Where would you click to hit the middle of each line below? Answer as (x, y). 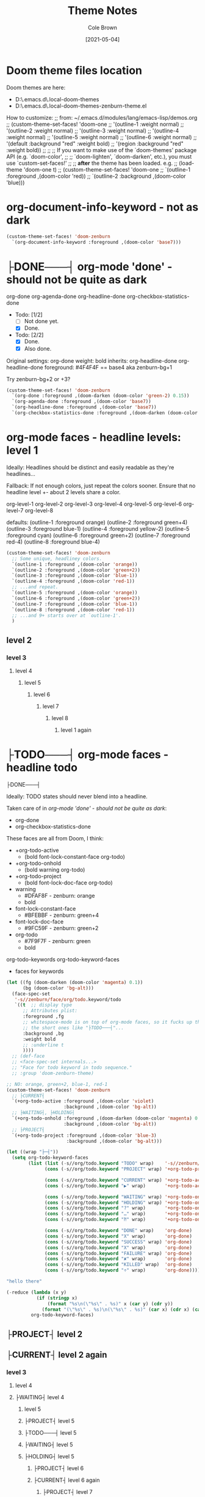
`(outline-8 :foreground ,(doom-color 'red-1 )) (74, 610)
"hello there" (24, 1281)
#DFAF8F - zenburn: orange (59, 895)
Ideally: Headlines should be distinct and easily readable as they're (90, 467)
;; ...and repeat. (35, 587)
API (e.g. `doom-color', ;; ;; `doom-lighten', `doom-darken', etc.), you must (99, 156)
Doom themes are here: (36, 87)
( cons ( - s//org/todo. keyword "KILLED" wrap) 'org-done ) (118, 1265)
